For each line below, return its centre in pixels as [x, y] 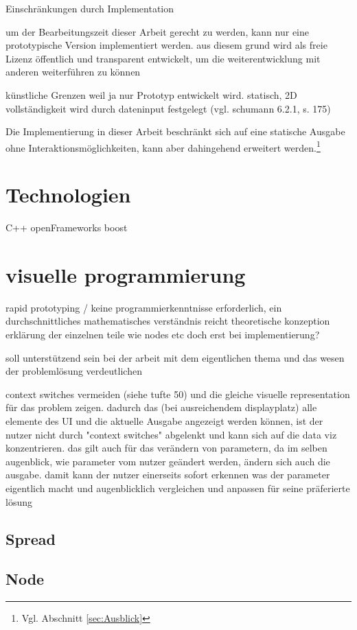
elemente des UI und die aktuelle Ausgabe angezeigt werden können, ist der [164, 421]
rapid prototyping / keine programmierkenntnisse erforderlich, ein [144, 307]
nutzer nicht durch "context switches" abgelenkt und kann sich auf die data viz [171, 434]
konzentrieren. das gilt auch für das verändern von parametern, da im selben [166, 448]
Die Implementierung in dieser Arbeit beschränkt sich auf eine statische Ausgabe [175, 131]
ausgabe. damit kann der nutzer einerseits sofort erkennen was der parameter [168, 475]
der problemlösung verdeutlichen [74, 371]
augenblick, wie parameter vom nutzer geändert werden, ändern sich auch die [168, 461]
